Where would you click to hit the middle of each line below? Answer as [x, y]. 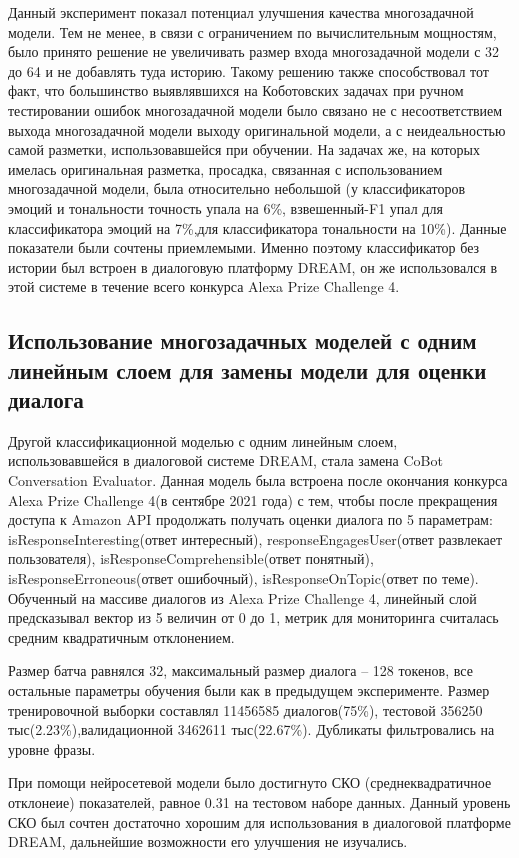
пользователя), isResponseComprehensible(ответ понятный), [191, 558]
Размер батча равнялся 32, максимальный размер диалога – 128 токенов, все [240, 670]
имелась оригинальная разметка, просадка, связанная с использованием [225, 168]
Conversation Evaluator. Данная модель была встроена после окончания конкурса [258, 480]
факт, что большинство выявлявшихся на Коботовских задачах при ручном [236, 90]
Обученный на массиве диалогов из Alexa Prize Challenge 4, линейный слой [242, 597]
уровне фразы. [52, 748]
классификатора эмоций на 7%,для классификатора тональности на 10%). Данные [257, 227]
